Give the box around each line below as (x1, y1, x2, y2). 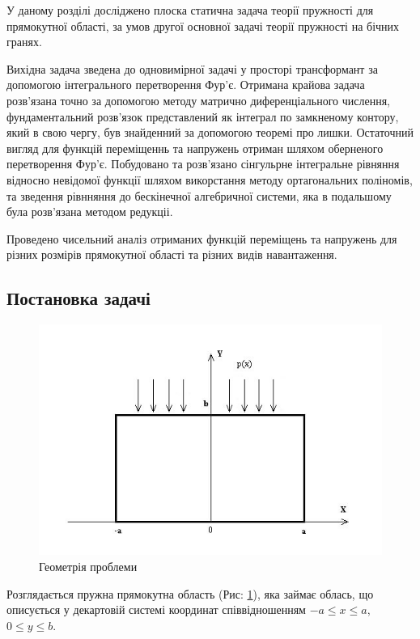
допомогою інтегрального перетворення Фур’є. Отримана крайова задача (6, 76, 365, 93)
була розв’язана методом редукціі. (6, 203, 173, 220)
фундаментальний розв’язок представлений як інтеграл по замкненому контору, (6, 108, 399, 125)
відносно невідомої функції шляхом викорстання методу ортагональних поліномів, (6, 171, 413, 188)
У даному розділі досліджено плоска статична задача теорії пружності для (6, 2, 374, 18)
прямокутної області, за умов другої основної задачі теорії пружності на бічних (6, 17, 400, 34)
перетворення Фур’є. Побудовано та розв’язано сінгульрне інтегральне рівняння (6, 155, 400, 172)
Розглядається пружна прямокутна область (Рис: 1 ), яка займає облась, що (6, 585, 374, 602)
